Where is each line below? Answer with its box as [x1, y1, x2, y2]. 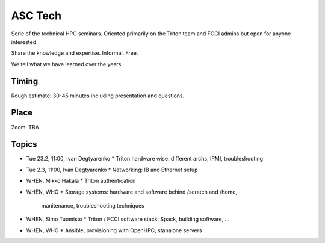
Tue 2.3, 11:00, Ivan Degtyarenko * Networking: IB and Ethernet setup [26, 166, 198, 173]
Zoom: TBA [11, 123, 39, 131]
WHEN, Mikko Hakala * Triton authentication [26, 177, 136, 185]
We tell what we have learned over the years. [11, 60, 123, 67]
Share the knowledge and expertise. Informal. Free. [11, 49, 138, 57]
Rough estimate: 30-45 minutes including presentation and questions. [11, 92, 185, 99]
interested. [11, 38, 39, 45]
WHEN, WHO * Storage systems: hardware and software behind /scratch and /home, [26, 188, 238, 195]
